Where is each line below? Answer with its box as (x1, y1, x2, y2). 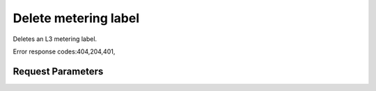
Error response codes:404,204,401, (13, 47, 116, 56)
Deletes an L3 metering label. (13, 35, 97, 43)
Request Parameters (13, 65, 104, 77)
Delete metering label (13, 10, 139, 26)
